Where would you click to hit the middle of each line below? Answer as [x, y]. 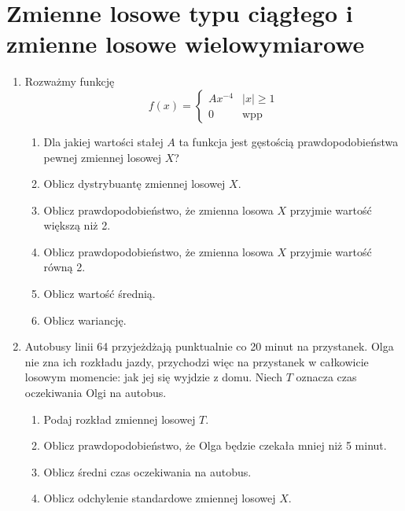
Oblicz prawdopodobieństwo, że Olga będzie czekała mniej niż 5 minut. [215, 445]
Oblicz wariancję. [85, 320]
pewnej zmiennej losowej [102, 157]
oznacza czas [326, 377]
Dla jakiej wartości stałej [103, 141]
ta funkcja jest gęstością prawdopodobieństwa [289, 141]
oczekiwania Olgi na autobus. [96, 393]
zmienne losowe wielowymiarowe [186, 44]
